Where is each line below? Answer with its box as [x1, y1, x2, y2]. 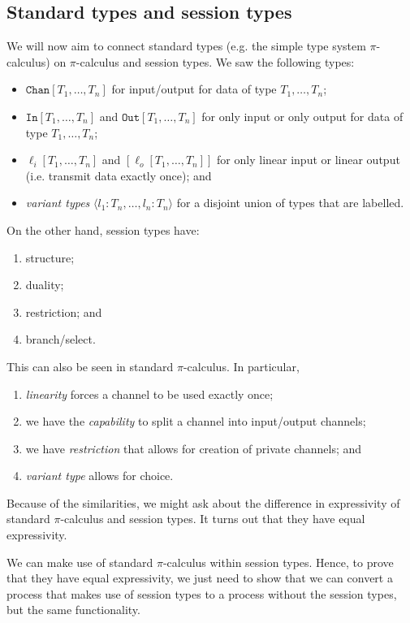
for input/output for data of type [111, 80, 277, 97]
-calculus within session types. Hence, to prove [162, 553, 394, 570]
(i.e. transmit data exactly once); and [25, 167, 212, 184]
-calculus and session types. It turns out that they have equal [60, 510, 365, 527]
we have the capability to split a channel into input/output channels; [25, 413, 366, 430]
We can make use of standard [6, 553, 153, 570]
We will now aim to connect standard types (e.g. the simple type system [6, 37, 366, 54]
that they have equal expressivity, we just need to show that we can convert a [6, 569, 393, 586]
